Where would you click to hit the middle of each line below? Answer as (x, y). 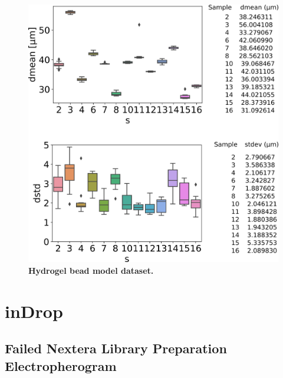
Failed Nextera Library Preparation (116, 348)
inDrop (34, 311)
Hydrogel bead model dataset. (91, 270)
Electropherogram (61, 365)
